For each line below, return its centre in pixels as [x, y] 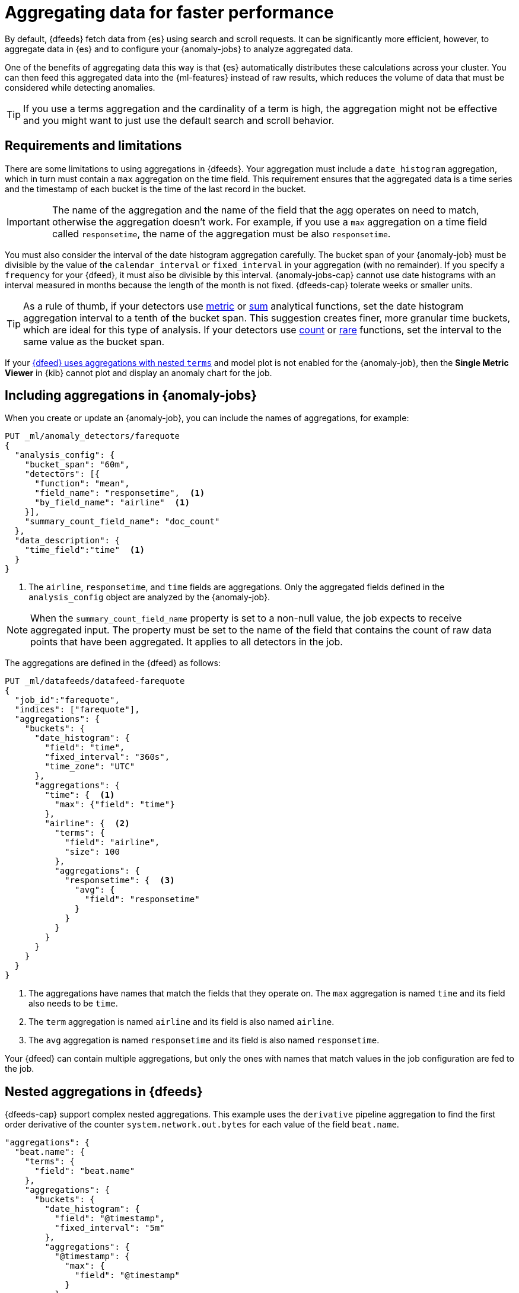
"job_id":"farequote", [67, 700]
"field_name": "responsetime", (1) [120, 493]
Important [28, 222]
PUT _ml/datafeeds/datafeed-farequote [95, 681]
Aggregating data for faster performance [169, 12]
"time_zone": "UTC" [90, 767]
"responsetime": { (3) [120, 880]
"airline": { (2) [87, 824]
